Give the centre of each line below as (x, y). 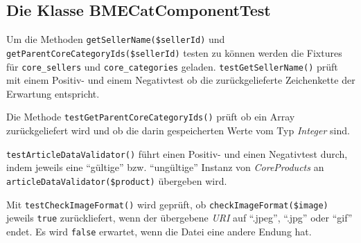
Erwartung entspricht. (53, 93)
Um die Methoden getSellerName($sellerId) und (116, 39)
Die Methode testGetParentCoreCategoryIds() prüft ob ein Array (151, 117)
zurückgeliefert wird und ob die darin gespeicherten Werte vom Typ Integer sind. (178, 130)
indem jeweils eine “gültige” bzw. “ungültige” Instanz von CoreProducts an (165, 167)
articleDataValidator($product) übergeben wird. (117, 180)
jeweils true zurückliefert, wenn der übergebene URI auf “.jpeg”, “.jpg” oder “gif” (179, 218)
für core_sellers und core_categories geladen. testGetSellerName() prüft (172, 66)
